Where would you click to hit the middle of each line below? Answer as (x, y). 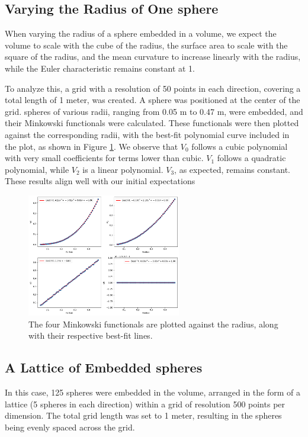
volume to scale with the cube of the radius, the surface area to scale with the (146, 45)
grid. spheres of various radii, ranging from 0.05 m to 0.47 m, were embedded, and (154, 111)
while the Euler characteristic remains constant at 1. (100, 68)
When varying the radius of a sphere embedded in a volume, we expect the (141, 33)
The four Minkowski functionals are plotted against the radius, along (153, 324)
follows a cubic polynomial (240, 146)
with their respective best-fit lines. (91, 335)
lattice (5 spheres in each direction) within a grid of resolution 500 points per (145, 404)
